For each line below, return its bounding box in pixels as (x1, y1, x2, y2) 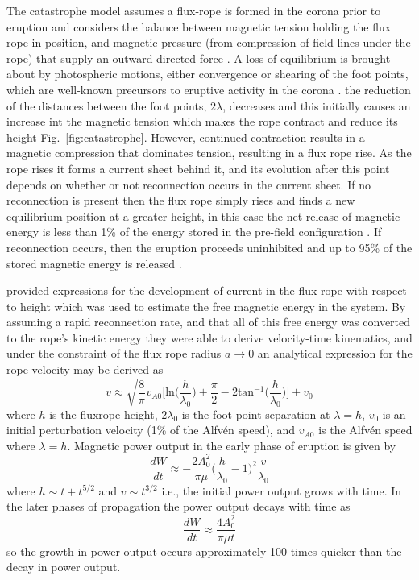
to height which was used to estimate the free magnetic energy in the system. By (6, 297, 406, 314)
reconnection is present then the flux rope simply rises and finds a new (6, 192, 355, 209)
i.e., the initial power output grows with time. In (161, 482, 402, 499)
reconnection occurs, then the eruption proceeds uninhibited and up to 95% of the (6, 238, 413, 255)
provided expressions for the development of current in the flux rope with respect (6, 282, 407, 299)
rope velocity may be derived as (6, 361, 164, 378)
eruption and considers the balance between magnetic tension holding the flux (6, 18, 392, 35)
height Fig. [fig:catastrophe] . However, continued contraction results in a (6, 128, 365, 145)
